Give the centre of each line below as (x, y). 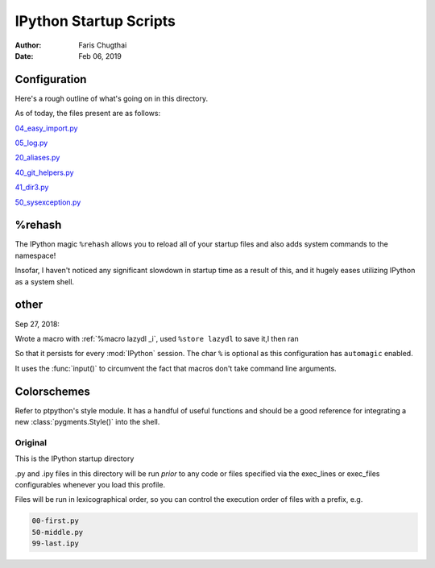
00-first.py (56, 521)
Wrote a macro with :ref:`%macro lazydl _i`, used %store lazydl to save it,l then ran (157, 338)
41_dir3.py (32, 187)
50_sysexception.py (48, 202)
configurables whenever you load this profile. (90, 484)
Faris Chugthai (103, 45)
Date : (24, 56)
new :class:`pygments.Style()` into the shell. (87, 422)
